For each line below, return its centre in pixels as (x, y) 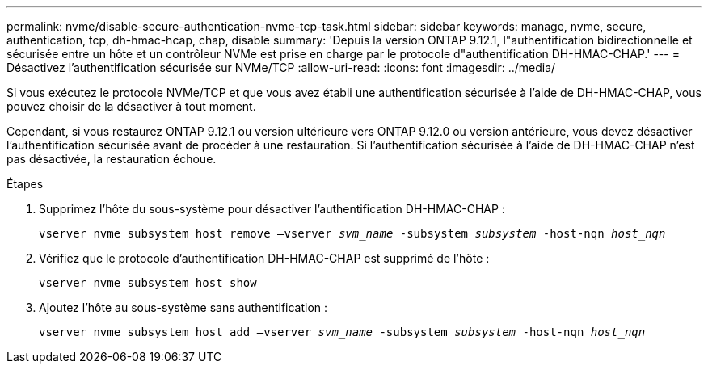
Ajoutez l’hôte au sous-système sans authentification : (183, 307)
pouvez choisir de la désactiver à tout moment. (131, 106)
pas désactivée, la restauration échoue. (112, 159)
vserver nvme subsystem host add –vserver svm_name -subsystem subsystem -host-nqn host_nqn (342, 332)
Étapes (25, 184)
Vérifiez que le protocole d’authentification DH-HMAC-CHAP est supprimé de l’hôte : (264, 258)
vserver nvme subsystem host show (148, 283)
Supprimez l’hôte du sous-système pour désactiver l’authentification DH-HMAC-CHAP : (272, 209)
